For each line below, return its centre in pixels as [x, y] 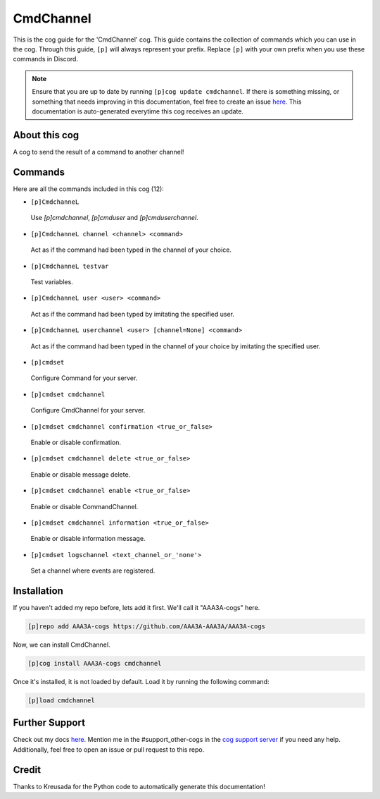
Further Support [49, 723]
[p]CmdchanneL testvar [70, 266]
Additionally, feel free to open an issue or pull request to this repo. [109, 749]
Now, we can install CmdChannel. [62, 645]
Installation [38, 591]
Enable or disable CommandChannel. [84, 506]
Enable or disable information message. [88, 539]
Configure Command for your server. [84, 378]
